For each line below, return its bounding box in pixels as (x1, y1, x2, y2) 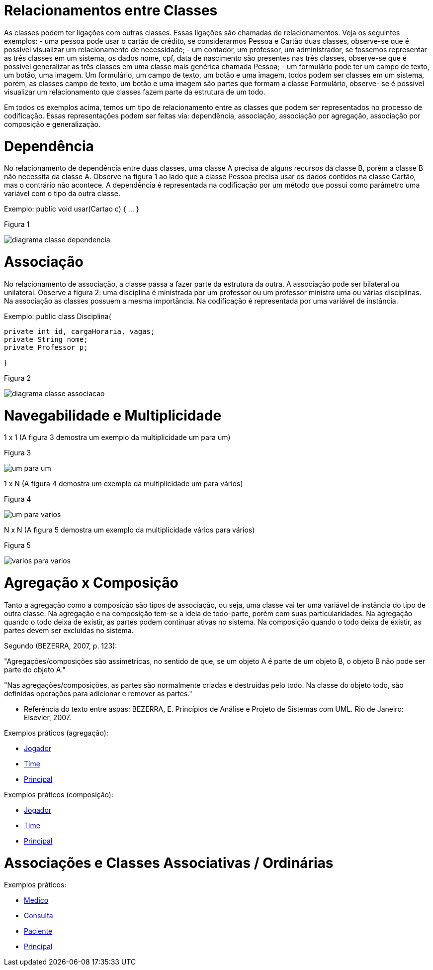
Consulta (24, 911, 53, 920)
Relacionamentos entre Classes (4, 2, 218, 19)
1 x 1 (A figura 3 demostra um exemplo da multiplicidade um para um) (4, 433, 231, 442)
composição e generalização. (4, 119, 100, 128)
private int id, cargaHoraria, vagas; (4, 327, 155, 335)
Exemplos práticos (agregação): (4, 728, 108, 737)
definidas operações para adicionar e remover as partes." (4, 689, 192, 698)
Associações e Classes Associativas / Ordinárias (4, 854, 334, 871)
